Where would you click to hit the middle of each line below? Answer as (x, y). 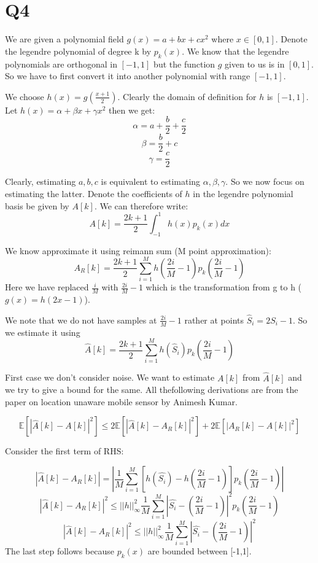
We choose (25, 96)
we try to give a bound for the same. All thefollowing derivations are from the (152, 390)
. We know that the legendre (235, 51)
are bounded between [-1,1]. (200, 550)
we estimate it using (43, 332)
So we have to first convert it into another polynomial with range (128, 76)
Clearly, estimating (41, 181)
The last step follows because (60, 550)
